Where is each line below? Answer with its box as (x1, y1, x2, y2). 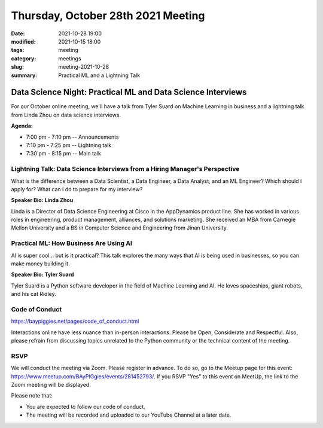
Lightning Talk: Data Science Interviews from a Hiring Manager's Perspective (11, 165, 240, 173)
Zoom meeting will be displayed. (11, 381, 91, 388)
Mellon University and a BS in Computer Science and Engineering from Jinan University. (11, 224, 228, 231)
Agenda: (11, 123, 33, 130)
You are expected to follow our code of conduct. (26, 403, 146, 410)
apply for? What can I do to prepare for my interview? (11, 185, 143, 192)
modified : (11, 38, 36, 45)
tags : (11, 47, 25, 54)
